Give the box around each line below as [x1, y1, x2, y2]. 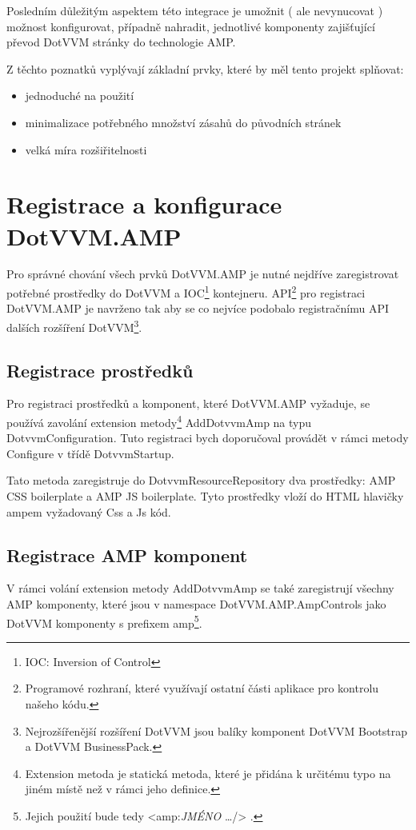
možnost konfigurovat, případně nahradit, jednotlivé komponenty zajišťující [6, 18, 375, 34]
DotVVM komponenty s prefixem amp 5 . [6, 612, 202, 631]
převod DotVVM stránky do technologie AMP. [6, 34, 236, 50]
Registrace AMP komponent [6, 542, 248, 567]
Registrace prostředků [6, 357, 194, 382]
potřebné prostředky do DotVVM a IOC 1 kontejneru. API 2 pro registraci [6, 282, 366, 301]
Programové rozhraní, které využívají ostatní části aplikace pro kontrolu [25, 680, 379, 696]
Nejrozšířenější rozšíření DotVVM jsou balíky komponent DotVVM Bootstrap [25, 722, 407, 739]
